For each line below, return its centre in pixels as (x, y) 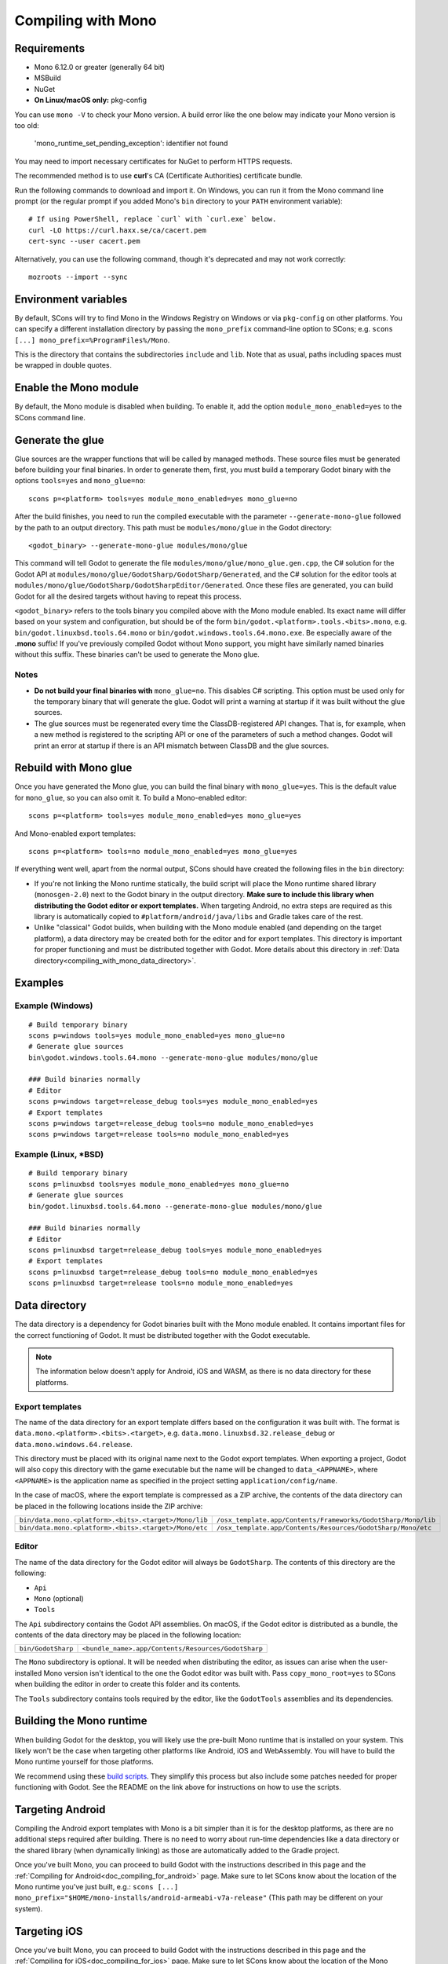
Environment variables (71, 299)
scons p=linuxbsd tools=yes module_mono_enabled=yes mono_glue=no (159, 1184)
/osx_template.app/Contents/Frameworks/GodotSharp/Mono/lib (326, 1520)
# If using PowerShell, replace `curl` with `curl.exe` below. (153, 219)
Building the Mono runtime (81, 1721)
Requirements (50, 48)
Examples (39, 983)
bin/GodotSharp (46, 1649)
